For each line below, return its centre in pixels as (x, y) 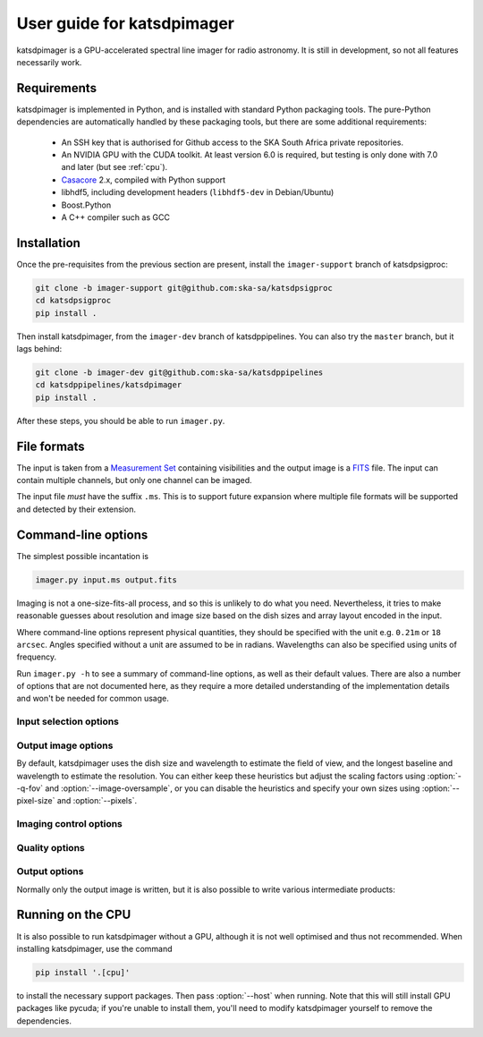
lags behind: (39, 349)
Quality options (51, 847)
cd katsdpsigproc (73, 301)
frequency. (37, 657)
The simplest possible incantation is (83, 556)
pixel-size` (36, 801)
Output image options (65, 745)
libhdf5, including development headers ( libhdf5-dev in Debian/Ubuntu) (198, 192)
